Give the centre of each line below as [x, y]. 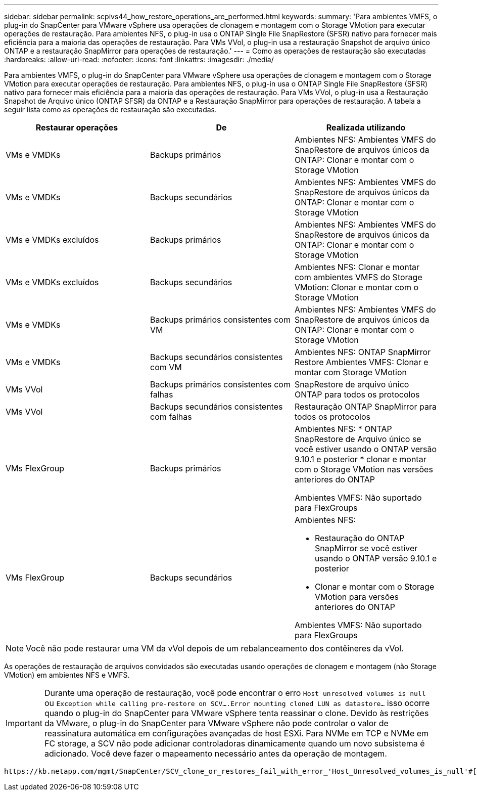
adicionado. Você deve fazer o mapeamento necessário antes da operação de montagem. [216, 754]
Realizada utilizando [366, 127]
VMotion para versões [356, 597]
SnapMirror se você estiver [366, 548]
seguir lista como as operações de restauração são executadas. [111, 109]
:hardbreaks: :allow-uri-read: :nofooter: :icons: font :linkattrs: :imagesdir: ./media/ [139, 59]
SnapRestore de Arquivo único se [358, 439]
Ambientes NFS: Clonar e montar [357, 267]
